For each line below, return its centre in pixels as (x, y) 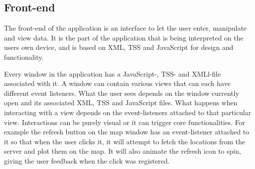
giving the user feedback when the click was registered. (87, 160)
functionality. (24, 57)
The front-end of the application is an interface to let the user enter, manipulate (126, 28)
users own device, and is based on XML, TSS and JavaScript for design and (119, 47)
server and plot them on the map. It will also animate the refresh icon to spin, (123, 151)
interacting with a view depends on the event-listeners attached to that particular (128, 112)
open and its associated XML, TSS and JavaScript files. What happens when (121, 103)
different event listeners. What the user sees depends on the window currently (122, 93)
